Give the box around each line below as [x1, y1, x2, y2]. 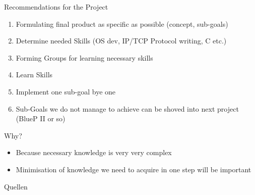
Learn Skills [16, 69, 53, 80]
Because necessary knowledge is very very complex [16, 147, 172, 158]
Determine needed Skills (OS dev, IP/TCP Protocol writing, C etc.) [16, 35, 227, 46]
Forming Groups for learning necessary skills [16, 52, 153, 63]
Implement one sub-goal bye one [16, 86, 116, 96]
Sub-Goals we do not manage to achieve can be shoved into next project [16, 103, 239, 114]
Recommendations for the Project [4, 2, 108, 12]
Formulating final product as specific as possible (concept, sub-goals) [16, 18, 228, 29]
